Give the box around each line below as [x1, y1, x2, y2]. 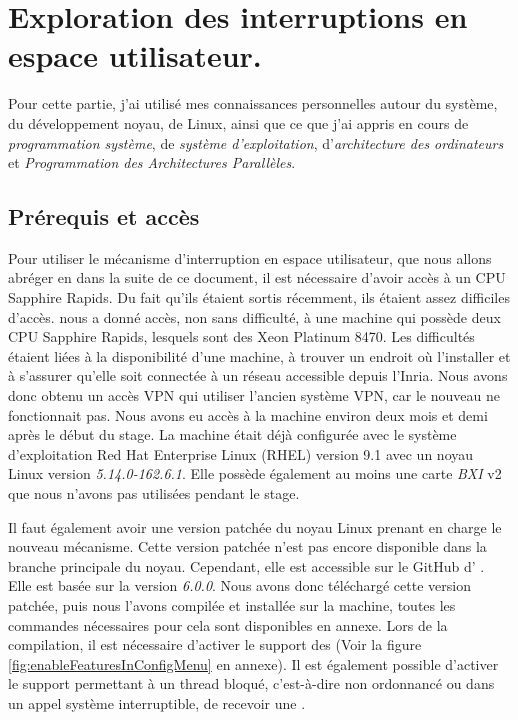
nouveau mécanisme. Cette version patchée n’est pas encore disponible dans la [8, 536, 487, 557]
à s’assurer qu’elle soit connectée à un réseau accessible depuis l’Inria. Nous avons [8, 365, 508, 386]
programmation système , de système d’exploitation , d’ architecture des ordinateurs [8, 132, 504, 153]
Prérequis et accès [8, 201, 200, 232]
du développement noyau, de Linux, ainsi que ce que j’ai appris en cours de [8, 112, 469, 133]
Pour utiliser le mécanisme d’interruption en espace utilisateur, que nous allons [8, 247, 492, 268]
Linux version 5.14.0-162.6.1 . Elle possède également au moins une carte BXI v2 [8, 463, 502, 484]
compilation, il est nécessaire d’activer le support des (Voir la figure [8, 634, 422, 655]
